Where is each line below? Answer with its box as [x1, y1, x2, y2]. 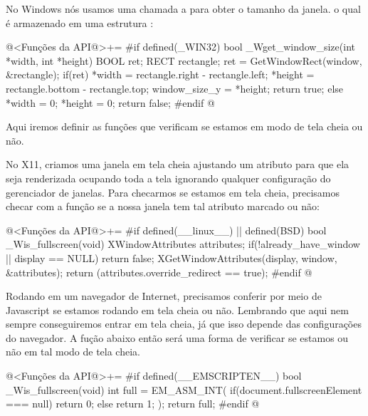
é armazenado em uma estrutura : [6, 15, 154, 30]
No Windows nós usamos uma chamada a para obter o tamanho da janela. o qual [6, 1, 361, 16]
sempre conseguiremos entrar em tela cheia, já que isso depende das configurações [6, 316, 362, 331]
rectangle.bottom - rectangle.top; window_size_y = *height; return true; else [6, 80, 344, 95]
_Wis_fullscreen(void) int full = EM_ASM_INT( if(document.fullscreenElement [6, 382, 362, 397]
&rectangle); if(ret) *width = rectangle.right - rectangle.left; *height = [6, 67, 315, 82]
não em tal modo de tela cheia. [6, 344, 140, 359]
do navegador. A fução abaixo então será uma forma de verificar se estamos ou [6, 330, 349, 345]
